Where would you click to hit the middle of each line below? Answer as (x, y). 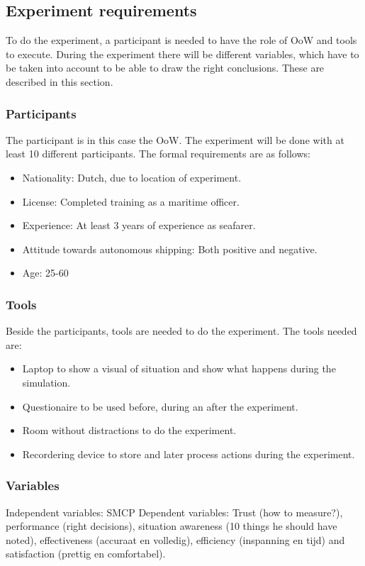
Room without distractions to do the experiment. (129, 430)
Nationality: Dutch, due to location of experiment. (132, 177)
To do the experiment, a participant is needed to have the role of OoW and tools (181, 40)
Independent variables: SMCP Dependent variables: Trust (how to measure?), (174, 512)
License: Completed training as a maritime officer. (131, 201)
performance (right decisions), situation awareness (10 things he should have (172, 526)
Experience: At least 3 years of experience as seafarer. (139, 225)
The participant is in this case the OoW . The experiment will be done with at (175, 139)
